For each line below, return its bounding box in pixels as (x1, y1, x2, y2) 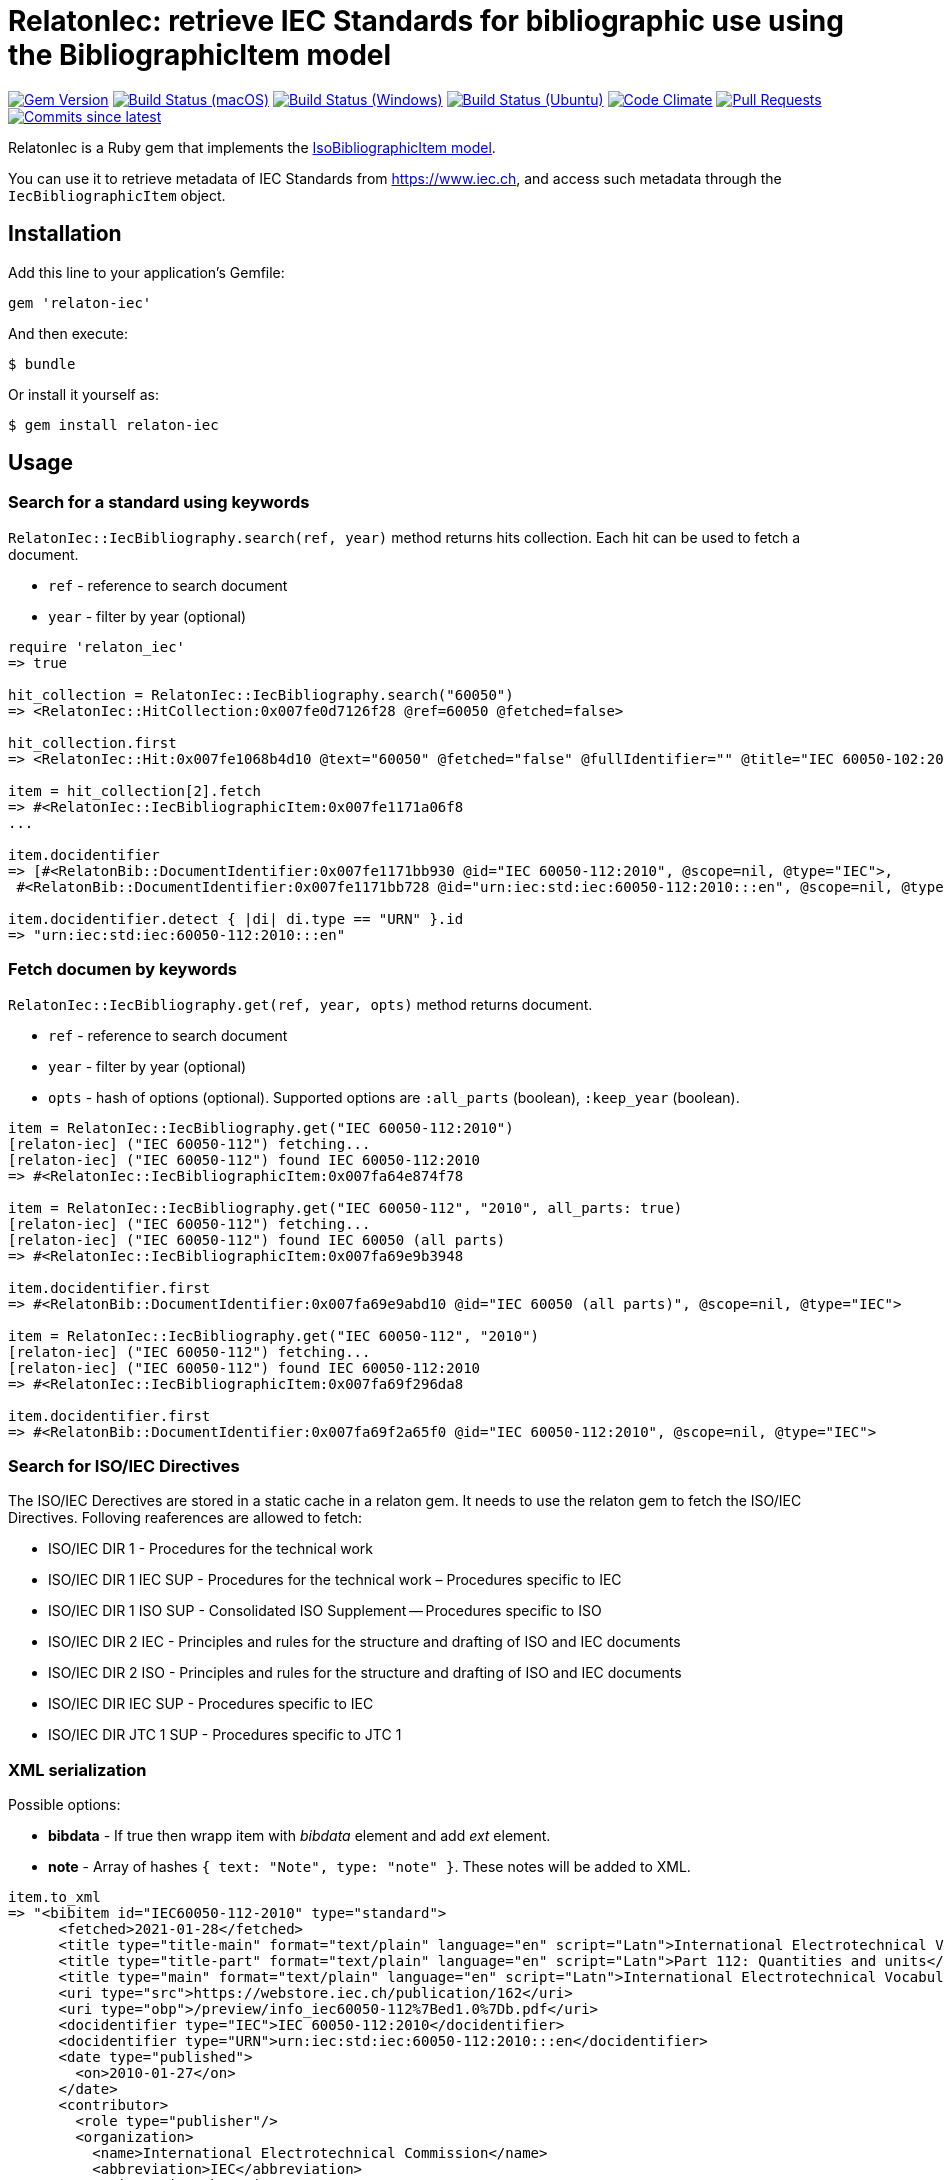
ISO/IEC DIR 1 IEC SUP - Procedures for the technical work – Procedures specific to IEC (48, 1571, 622, 1589)
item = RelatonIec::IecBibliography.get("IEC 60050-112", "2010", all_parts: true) (8, 1199, 683, 1216)
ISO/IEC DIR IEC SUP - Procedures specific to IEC (48, 1695, 374, 1713)
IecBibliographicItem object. (8, 186, 226, 204)
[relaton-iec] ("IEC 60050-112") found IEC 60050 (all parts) (8, 1231, 506, 1248)
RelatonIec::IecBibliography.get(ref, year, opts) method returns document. (8, 995, 593, 1013)
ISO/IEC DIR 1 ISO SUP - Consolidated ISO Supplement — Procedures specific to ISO (48, 1602, 602, 1620)
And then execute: (8, 324, 128, 342)
